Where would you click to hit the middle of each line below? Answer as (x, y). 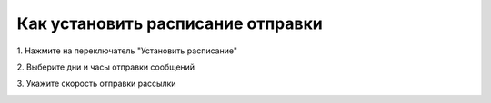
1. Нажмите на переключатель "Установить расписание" (127, 51)
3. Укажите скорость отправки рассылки (96, 84)
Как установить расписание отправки (170, 23)
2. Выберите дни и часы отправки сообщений (106, 67)
